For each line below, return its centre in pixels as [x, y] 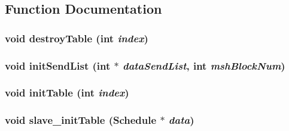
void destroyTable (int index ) [77, 38]
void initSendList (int [58, 65]
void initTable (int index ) [67, 93]
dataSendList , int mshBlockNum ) [204, 65]
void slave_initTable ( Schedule [81, 120]
